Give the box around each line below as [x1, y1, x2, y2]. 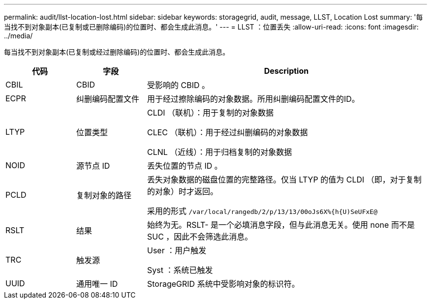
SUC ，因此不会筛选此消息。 [147, 232, 253, 242]
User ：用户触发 [147, 245, 207, 255]
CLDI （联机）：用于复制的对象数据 [147, 108, 274, 118]
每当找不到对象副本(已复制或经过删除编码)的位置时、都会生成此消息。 [4, 48, 230, 56]
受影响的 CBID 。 [147, 80, 210, 90]
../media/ [4, 31, 33, 40]
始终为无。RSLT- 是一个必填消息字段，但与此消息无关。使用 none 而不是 [147, 220, 415, 230]
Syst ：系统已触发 [147, 265, 213, 275]
